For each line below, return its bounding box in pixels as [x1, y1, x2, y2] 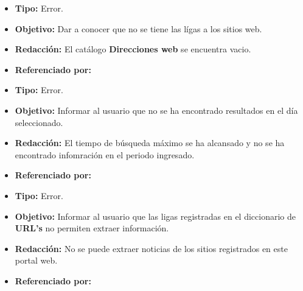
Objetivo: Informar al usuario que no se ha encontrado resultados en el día [15, 103, 298, 116]
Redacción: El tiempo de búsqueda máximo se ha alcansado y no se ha [15, 136, 285, 149]
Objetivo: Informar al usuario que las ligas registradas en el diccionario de [15, 209, 296, 222]
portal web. [15, 254, 58, 267]
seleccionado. [15, 116, 63, 128]
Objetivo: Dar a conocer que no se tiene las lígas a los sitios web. [15, 22, 262, 35]
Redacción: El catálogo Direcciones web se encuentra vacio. [15, 43, 251, 55]
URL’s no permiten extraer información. [15, 222, 169, 234]
